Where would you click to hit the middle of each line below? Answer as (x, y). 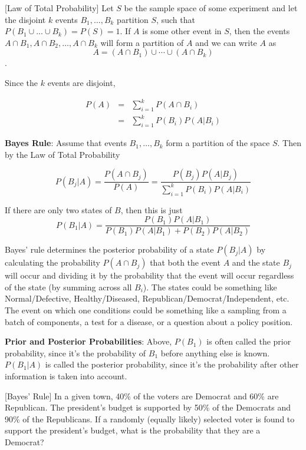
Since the (21, 82)
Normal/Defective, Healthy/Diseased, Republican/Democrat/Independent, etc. (147, 298)
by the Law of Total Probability (62, 154)
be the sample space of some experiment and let (211, 8)
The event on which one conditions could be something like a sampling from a (146, 310)
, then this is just (152, 209)
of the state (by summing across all (68, 287)
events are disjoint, (81, 82)
